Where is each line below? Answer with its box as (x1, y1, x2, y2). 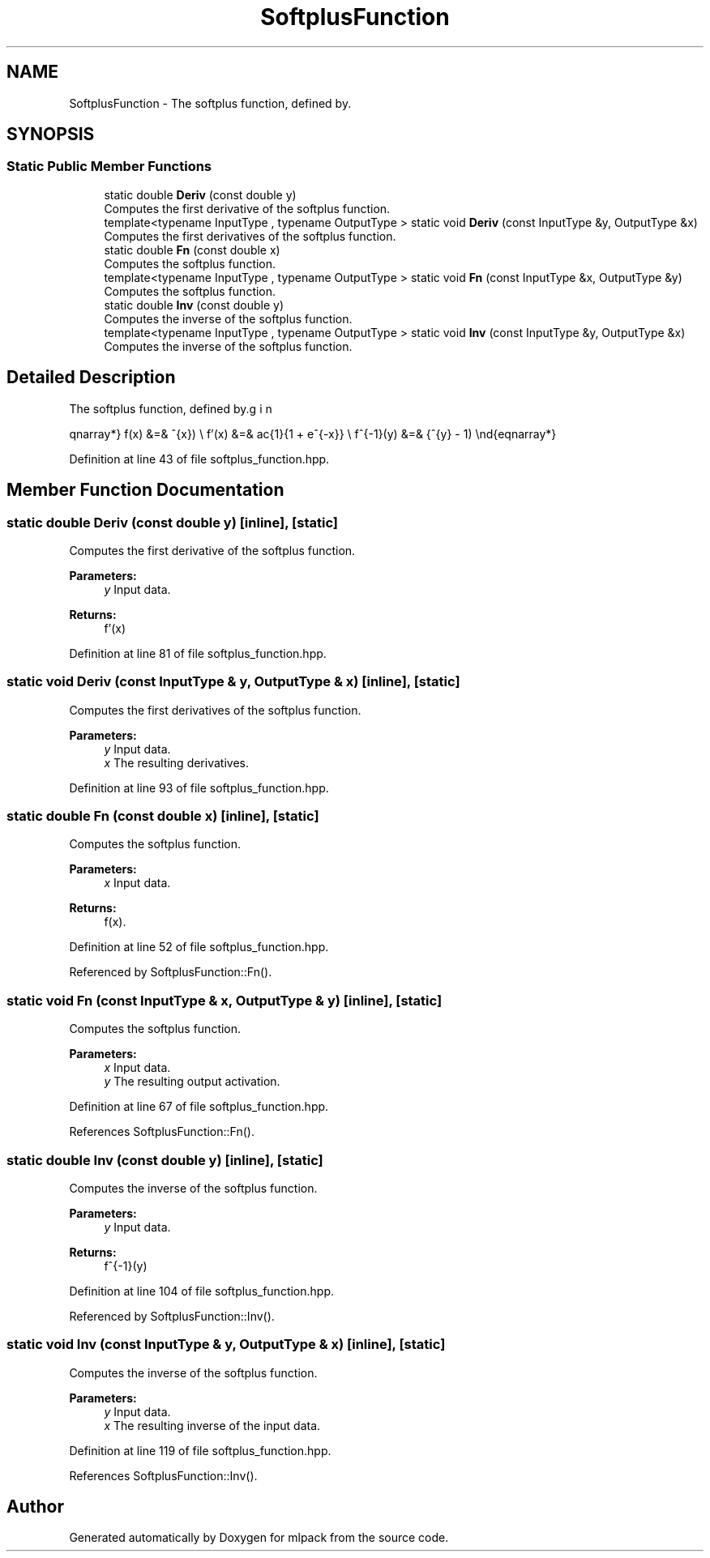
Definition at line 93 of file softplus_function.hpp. (69, 780, 329, 795)
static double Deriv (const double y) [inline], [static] (6, 514, 338, 531)
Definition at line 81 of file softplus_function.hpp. (69, 646, 327, 660)
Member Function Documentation (6, 480, 284, 501)
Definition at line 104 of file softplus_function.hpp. (69, 1283, 335, 1298)
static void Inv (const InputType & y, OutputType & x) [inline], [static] (6, 1336, 446, 1353)
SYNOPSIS (6, 124, 95, 145)
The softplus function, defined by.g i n (69, 401, 272, 416)
